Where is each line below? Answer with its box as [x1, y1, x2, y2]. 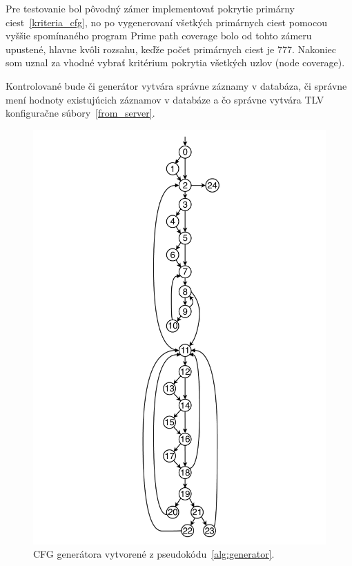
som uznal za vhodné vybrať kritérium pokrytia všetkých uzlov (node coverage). [6, 55, 345, 70]
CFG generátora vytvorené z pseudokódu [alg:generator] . [33, 547, 275, 561]
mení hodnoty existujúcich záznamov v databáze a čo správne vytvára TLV [6, 92, 324, 106]
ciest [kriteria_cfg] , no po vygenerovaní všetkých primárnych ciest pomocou [6, 14, 327, 29]
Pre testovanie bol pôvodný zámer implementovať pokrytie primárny [6, 1, 295, 15]
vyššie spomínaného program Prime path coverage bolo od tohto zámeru [6, 28, 312, 43]
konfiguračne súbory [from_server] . [6, 106, 155, 120]
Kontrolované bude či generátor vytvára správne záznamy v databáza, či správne [6, 78, 347, 92]
